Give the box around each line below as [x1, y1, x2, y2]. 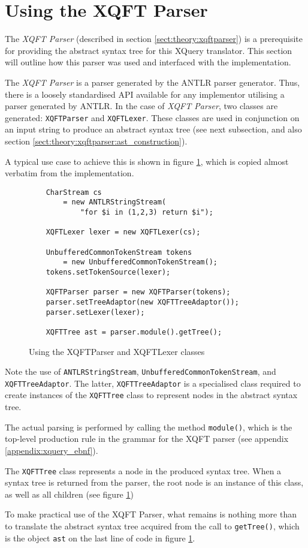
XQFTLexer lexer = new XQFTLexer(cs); [46, 228, 201, 237]
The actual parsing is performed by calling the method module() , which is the [5, 420, 292, 433]
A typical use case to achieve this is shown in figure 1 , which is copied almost [5, 155, 289, 167]
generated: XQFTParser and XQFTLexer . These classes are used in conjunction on [5, 111, 300, 124]
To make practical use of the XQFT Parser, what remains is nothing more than [5, 508, 297, 520]
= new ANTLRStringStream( [63, 198, 167, 207]
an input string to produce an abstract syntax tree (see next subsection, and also [5, 123, 302, 136]
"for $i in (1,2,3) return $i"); [80, 208, 213, 217]
